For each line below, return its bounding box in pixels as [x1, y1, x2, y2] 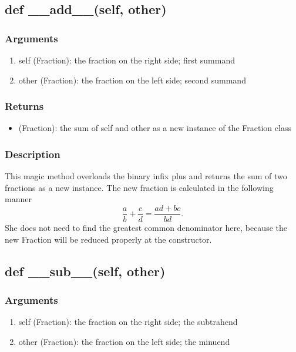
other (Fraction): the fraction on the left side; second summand [18, 73, 246, 86]
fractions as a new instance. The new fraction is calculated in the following [5, 181, 274, 193]
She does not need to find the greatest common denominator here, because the [5, 222, 287, 234]
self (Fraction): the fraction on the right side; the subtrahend [18, 316, 238, 328]
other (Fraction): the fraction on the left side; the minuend [18, 335, 230, 347]
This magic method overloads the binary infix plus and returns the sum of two [5, 170, 287, 182]
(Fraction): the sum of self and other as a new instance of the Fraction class [18, 122, 291, 134]
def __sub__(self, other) [5, 262, 166, 280]
